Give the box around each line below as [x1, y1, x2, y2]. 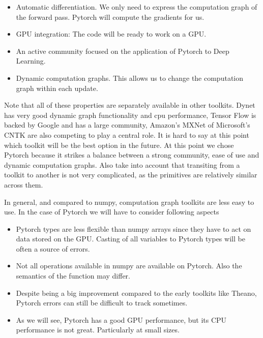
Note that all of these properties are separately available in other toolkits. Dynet [4, 100, 255, 110]
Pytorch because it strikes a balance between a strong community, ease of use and [4, 149, 259, 160]
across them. [4, 179, 43, 190]
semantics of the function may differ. [16, 270, 130, 281]
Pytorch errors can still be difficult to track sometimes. [16, 297, 188, 308]
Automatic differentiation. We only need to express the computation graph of [16, 2, 257, 12]
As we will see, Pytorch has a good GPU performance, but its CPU [16, 314, 227, 325]
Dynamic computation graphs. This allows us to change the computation [16, 72, 244, 83]
